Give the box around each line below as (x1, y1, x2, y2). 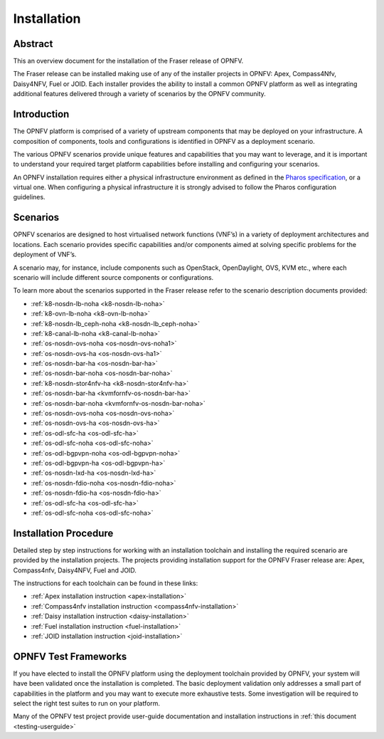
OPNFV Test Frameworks (13, 650, 127, 662)
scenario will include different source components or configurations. (13, 273, 214, 281)
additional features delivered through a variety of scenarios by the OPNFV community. (13, 90, 266, 98)
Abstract (13, 38, 53, 50)
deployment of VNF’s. (13, 250, 77, 259)
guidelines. (13, 193, 46, 201)
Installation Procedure (13, 527, 114, 539)
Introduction (13, 108, 70, 120)
